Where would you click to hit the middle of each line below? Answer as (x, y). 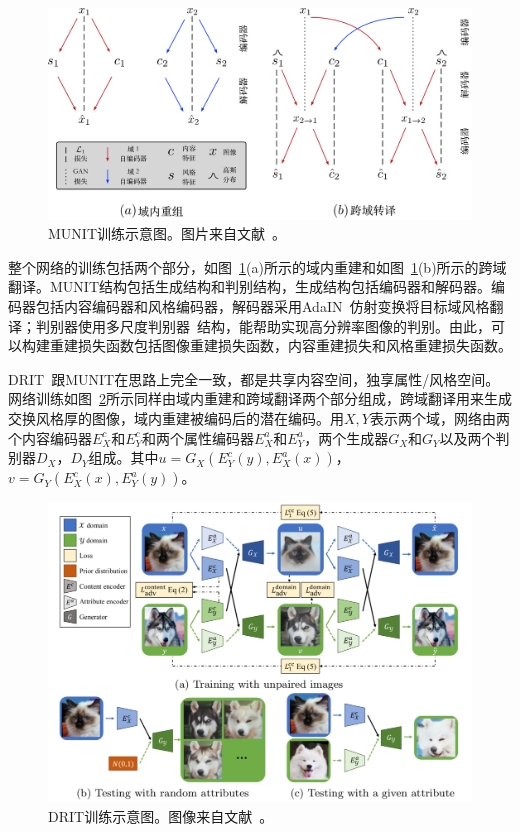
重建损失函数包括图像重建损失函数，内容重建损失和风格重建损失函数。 (280, 345)
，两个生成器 (346, 437)
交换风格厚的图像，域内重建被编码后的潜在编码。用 (176, 417)
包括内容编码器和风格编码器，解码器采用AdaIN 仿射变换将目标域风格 (262, 305)
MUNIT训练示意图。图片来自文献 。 (167, 233)
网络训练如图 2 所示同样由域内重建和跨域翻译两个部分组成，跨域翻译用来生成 (260, 398)
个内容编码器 (50, 437)
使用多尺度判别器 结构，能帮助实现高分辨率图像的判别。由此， (284, 325)
